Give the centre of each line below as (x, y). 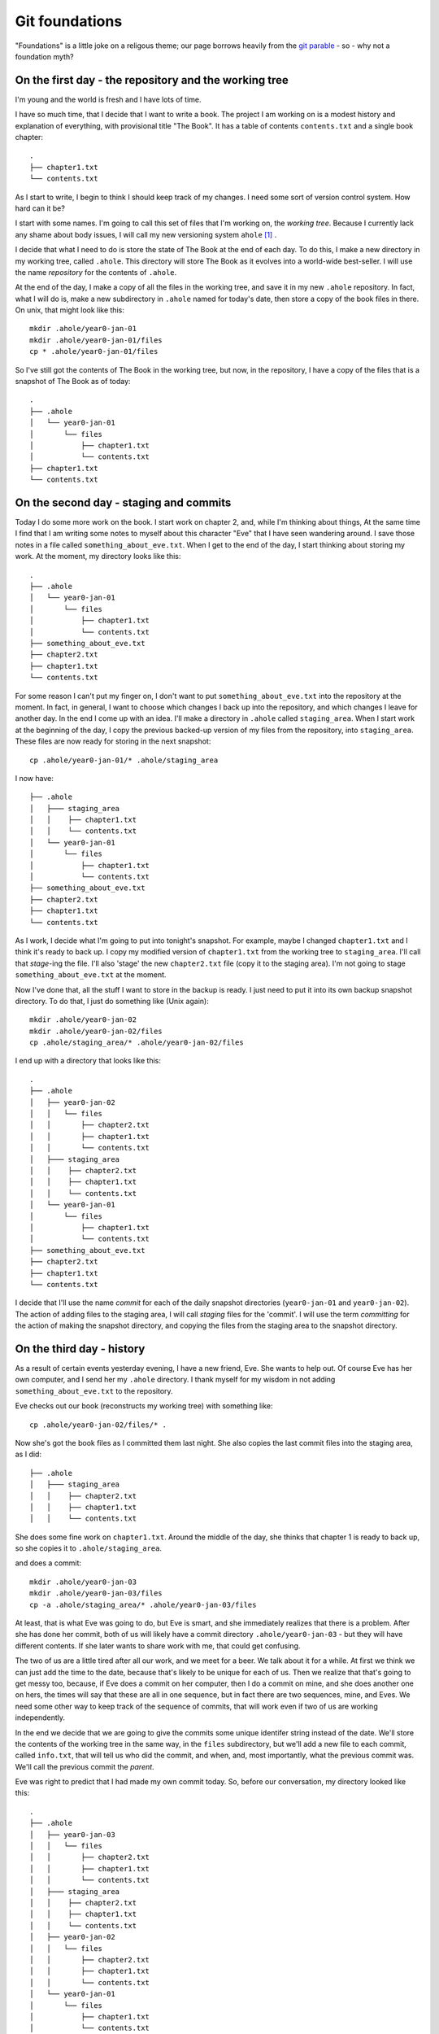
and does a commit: (48, 1563)
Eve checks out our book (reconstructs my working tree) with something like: (144, 1406)
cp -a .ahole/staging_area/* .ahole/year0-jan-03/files (143, 1604)
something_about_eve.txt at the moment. (91, 975)
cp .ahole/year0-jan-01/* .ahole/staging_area (124, 760)
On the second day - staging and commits (123, 502)
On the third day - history (80, 1349)
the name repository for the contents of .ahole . (96, 272)
